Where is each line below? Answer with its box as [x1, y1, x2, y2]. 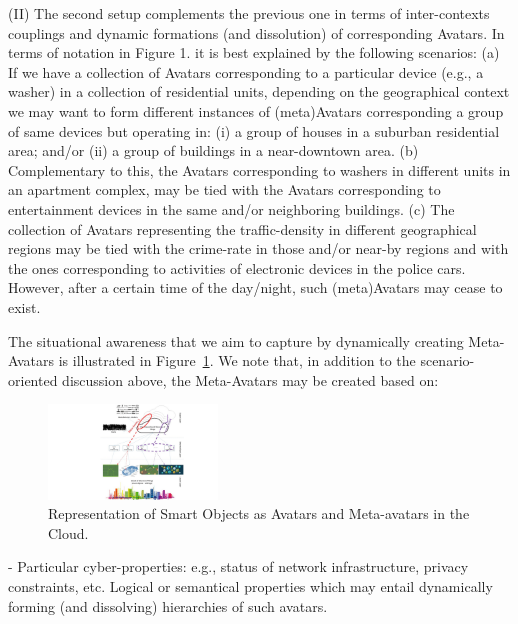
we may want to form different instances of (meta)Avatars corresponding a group [8, 100, 504, 121]
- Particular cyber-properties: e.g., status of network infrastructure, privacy [8, 556, 469, 577]
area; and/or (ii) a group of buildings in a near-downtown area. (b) [8, 140, 419, 161]
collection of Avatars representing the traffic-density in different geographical [8, 218, 477, 239]
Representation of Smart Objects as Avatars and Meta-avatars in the [48, 503, 470, 524]
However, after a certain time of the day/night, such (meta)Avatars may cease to [8, 277, 503, 298]
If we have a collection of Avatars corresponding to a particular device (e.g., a [8, 61, 484, 82]
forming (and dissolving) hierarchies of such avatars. [8, 595, 328, 616]
